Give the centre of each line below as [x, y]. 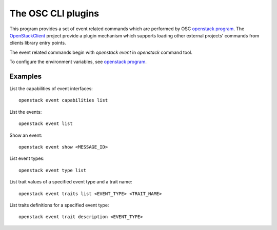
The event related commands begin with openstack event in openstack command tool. [101, 52]
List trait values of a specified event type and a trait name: [71, 182]
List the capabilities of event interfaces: [51, 89]
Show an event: [26, 135]
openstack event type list [53, 170]
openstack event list [46, 124]
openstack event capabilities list [63, 100]
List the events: [26, 112]
